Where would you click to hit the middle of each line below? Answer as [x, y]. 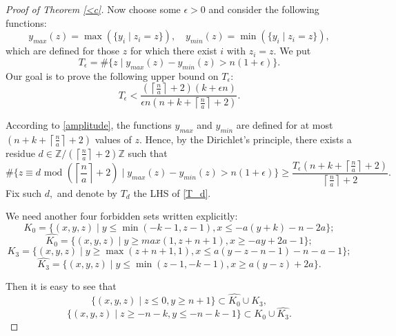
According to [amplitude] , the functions [89, 125]
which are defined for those [63, 51]
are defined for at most [285, 125]
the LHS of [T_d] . [172, 192]
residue [20, 153]
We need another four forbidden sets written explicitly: [122, 216]
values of [113, 139]
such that [148, 153]
